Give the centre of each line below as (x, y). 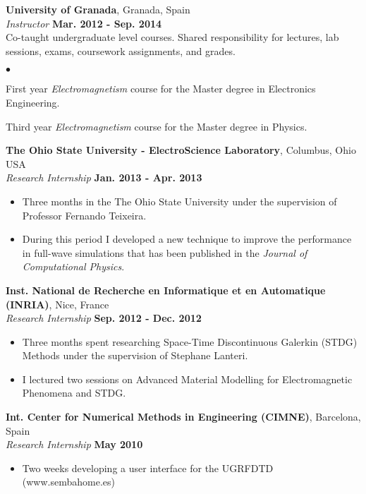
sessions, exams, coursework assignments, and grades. (121, 50)
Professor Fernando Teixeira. (84, 215)
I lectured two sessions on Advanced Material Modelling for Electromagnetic (187, 379)
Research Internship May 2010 (74, 444)
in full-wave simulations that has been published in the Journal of (165, 252)
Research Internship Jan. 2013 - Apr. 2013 (104, 177)
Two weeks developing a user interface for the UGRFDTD (148, 468)
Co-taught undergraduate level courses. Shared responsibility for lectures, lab (172, 37)
